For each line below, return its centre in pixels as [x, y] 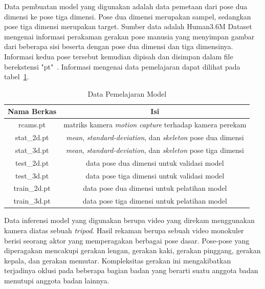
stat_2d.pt [32, 137]
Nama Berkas [32, 111]
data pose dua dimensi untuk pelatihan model [155, 188]
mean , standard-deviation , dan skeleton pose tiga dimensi [155, 150]
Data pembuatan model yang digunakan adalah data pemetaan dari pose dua [126, 6]
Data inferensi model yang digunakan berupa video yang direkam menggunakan [129, 220]
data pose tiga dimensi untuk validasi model [155, 175]
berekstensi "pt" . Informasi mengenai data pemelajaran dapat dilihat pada [122, 66]
